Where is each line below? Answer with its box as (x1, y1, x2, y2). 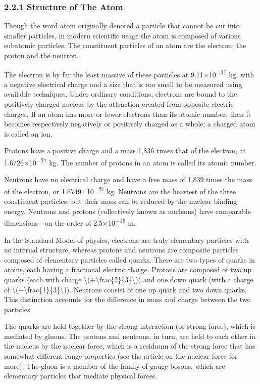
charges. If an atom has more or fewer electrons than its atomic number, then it (4, 108, 251, 119)
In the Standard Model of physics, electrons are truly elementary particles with (4, 234, 249, 245)
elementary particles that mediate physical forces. (4, 370, 158, 381)
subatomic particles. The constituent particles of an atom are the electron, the (4, 40, 246, 51)
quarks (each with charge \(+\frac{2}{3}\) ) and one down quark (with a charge (4, 274, 253, 284)
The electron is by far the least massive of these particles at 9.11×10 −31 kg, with (4, 67, 254, 79)
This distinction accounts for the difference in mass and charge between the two (4, 294, 251, 305)
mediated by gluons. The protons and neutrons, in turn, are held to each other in (4, 330, 255, 341)
